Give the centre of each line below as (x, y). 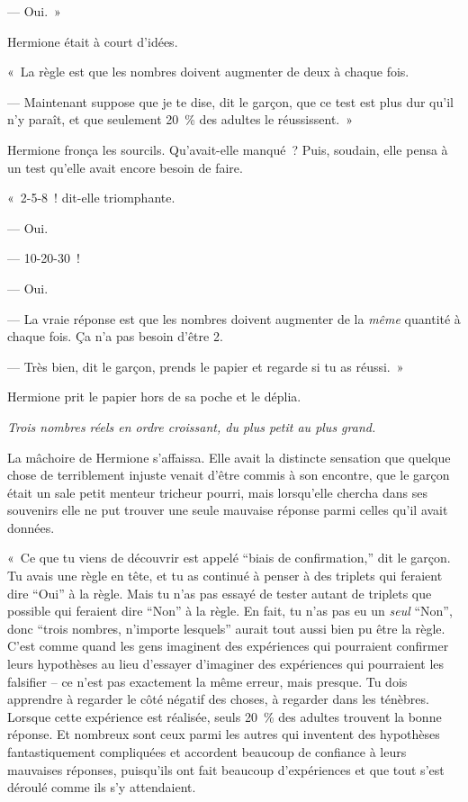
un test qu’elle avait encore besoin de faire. (125, 167)
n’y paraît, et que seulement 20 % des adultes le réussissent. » (180, 119)
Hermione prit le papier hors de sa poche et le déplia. (154, 396)
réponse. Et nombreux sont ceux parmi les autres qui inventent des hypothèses (224, 734)
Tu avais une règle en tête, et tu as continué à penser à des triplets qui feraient (225, 576)
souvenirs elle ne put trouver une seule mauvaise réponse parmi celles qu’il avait (228, 510)
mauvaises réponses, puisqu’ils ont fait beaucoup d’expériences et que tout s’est (226, 769)
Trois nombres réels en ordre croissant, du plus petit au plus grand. (192, 426)
